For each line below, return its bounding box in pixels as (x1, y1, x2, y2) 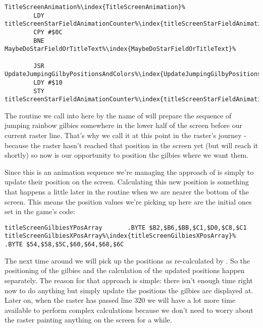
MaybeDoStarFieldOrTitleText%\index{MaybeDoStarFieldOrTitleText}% (5, 45, 236, 53)
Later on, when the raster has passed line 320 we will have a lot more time (5, 295, 236, 305)
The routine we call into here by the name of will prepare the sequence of (5, 110, 232, 120)
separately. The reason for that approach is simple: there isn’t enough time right (5, 275, 253, 285)
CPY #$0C (33, 28, 63, 36)
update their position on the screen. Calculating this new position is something (5, 176, 249, 187)
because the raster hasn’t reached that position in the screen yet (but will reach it (5, 140, 258, 150)
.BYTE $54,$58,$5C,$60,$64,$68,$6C (5, 241, 124, 248)
